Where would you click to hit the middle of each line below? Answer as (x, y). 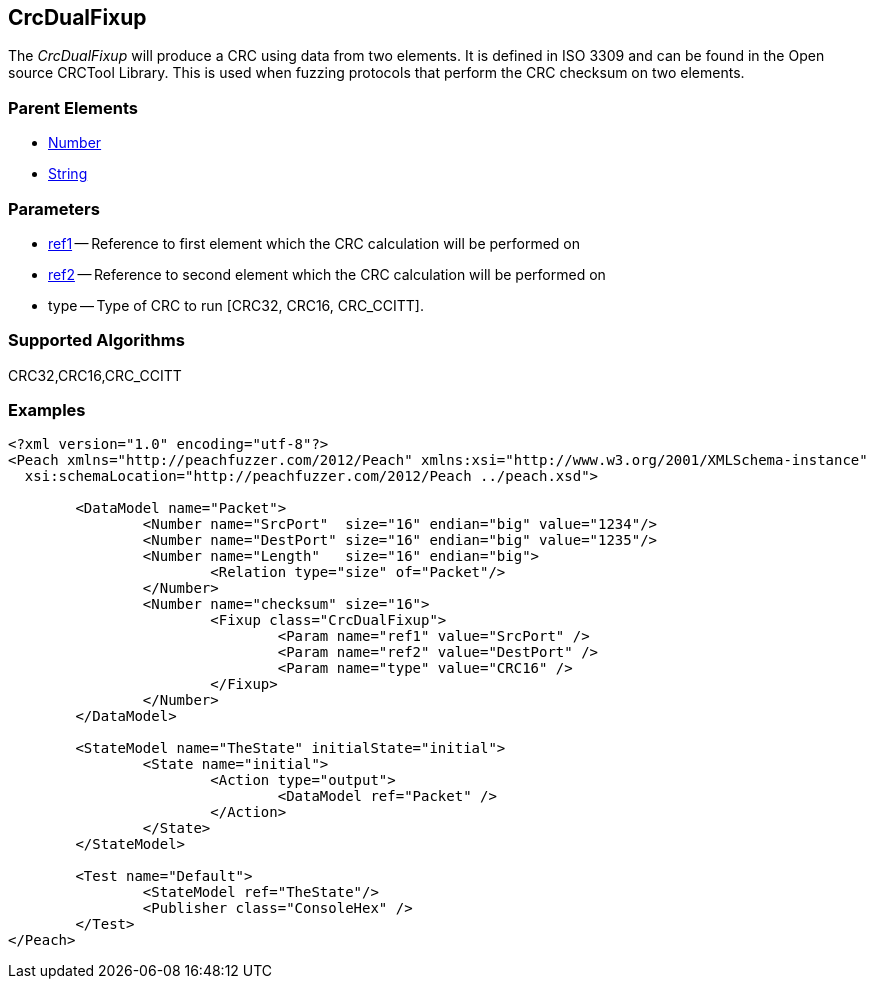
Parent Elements (73, 107)
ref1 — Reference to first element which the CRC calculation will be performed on (314, 243)
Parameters (54, 208)
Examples (47, 410)
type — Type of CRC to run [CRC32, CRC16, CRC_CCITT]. (236, 305)
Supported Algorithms (96, 340)
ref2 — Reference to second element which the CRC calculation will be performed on (327, 274)
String (68, 174)
